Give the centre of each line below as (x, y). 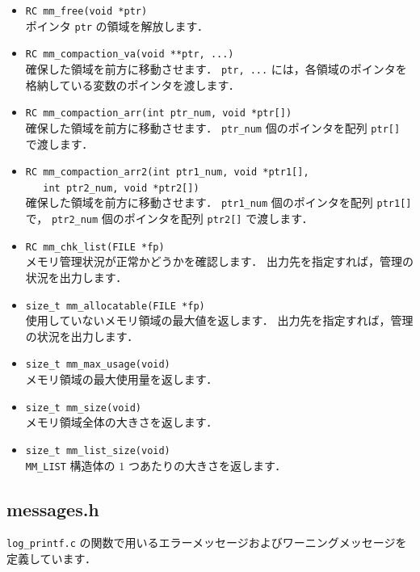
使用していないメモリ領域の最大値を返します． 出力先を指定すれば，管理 (219, 320)
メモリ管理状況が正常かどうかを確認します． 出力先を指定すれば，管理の (219, 261)
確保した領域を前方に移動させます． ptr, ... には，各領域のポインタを (216, 68)
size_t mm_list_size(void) (98, 450)
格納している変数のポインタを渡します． (132, 84)
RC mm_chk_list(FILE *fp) (95, 247)
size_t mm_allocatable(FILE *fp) (115, 306)
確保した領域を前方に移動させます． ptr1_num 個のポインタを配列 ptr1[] (218, 202)
